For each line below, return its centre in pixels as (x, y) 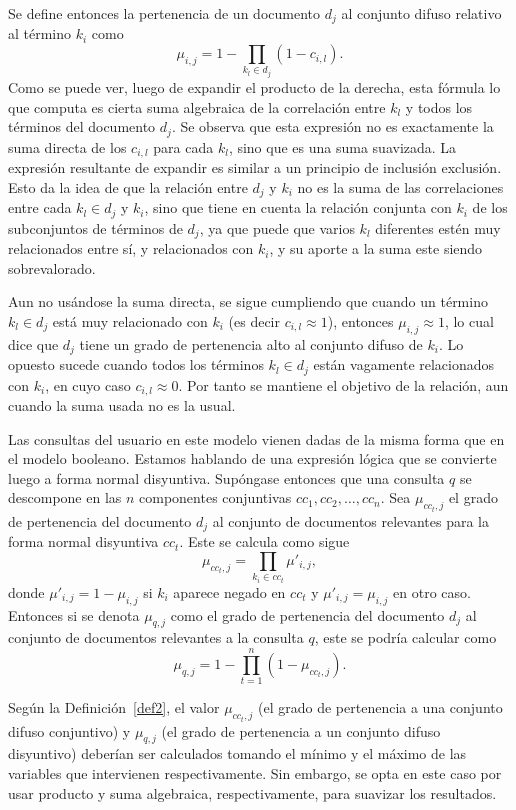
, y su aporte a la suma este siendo (376, 248)
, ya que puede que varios (277, 227)
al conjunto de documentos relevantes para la (350, 520)
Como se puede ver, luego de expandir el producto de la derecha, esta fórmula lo (254, 87)
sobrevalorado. (52, 267)
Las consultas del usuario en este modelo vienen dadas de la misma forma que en (256, 438)
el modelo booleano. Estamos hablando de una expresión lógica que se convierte (252, 458)
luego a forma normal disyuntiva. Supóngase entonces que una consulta (226, 477)
